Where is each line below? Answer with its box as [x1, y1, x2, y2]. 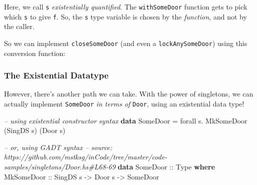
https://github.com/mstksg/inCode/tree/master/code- [4, 151, 167, 162]
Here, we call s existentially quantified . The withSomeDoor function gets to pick [4, 1, 247, 11]
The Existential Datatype [4, 69, 109, 81]
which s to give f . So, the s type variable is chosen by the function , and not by [4, 11, 247, 21]
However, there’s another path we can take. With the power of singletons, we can [4, 88, 253, 99]
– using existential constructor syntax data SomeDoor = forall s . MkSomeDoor [4, 115, 247, 125]
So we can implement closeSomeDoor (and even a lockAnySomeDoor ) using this [4, 37, 247, 48]
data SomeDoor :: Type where [118, 161, 215, 171]
